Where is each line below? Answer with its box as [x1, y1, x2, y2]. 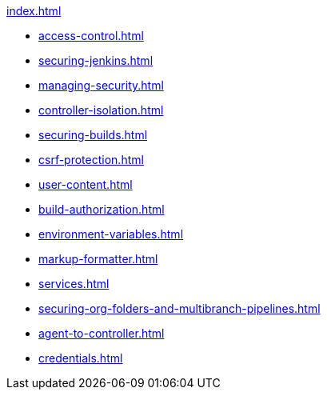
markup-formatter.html [38, 252, 158, 266]
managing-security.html [38, 78, 164, 92]
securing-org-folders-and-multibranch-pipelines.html [38, 302, 321, 315]
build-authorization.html [38, 202, 165, 216]
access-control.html [38, 29, 144, 42]
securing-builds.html [38, 128, 148, 142]
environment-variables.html [38, 227, 184, 241]
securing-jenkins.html [38, 54, 154, 67]
